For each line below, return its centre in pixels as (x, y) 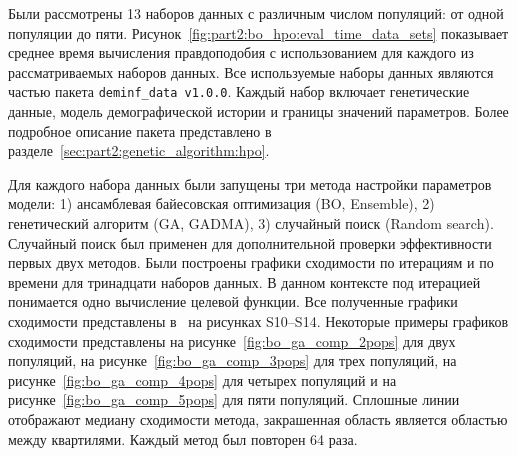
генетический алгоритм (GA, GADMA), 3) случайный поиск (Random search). (251, 223)
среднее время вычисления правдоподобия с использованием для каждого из (241, 52)
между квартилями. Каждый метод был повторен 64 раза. (183, 438)
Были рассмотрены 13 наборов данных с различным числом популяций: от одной (256, 13)
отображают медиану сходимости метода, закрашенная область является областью (258, 418)
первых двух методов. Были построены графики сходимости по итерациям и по (251, 262)
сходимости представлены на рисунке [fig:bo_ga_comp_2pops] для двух (232, 340)
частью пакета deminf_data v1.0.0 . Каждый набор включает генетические (239, 91)
